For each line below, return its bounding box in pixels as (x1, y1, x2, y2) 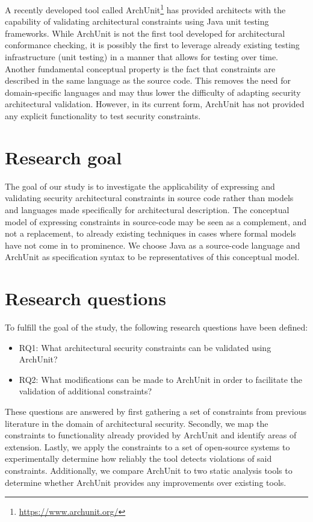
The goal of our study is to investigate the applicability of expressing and (5, 179, 275, 192)
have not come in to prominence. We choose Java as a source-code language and (5, 238, 300, 251)
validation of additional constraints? (19, 385, 152, 397)
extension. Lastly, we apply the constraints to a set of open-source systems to (5, 440, 290, 453)
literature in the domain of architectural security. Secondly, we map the (5, 417, 268, 429)
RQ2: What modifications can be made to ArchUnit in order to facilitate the (19, 373, 302, 385)
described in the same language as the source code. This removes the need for (5, 74, 291, 87)
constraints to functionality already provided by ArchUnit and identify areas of (5, 429, 297, 441)
